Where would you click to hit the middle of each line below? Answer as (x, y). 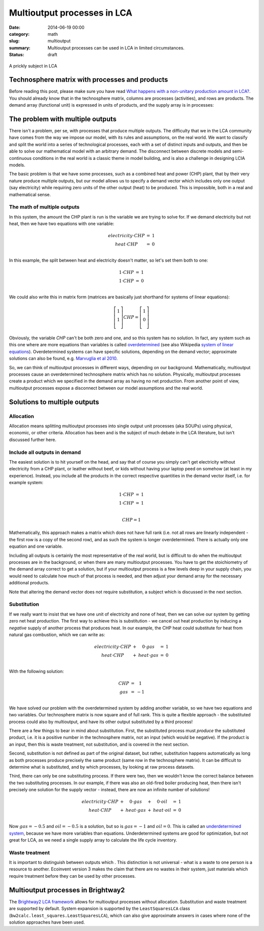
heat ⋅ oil (162, 810)
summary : (20, 48)
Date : (15, 27)
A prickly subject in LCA (33, 66)
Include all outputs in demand (45, 452)
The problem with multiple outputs (63, 119)
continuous (20, 158)
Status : (17, 55)
